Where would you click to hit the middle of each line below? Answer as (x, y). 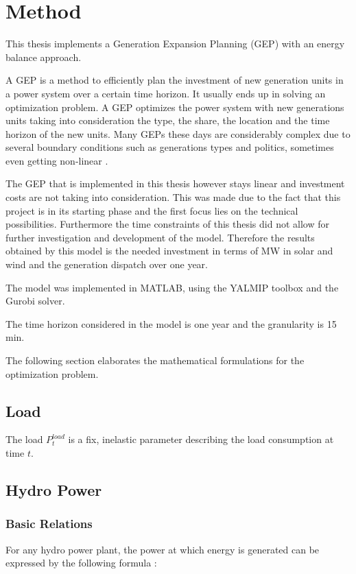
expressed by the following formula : (81, 563)
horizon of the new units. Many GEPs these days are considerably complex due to (178, 133)
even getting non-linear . (57, 160)
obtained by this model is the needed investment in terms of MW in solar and (169, 251)
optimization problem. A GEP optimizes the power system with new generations (175, 107)
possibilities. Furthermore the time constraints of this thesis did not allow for (167, 224)
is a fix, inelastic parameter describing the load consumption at (201, 439)
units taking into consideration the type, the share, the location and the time (168, 120)
